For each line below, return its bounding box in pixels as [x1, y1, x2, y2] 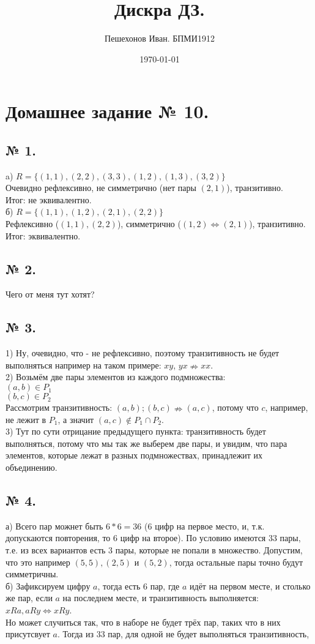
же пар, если [6, 591, 53, 604]
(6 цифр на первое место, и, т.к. [144, 519, 265, 532]
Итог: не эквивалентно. [6, 193, 92, 206]
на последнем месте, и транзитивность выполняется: [62, 591, 259, 604]
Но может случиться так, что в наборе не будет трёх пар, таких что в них [6, 615, 281, 628]
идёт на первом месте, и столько [190, 579, 311, 592]
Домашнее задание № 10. [6, 99, 209, 124]
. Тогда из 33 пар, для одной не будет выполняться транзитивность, [57, 627, 309, 640]
